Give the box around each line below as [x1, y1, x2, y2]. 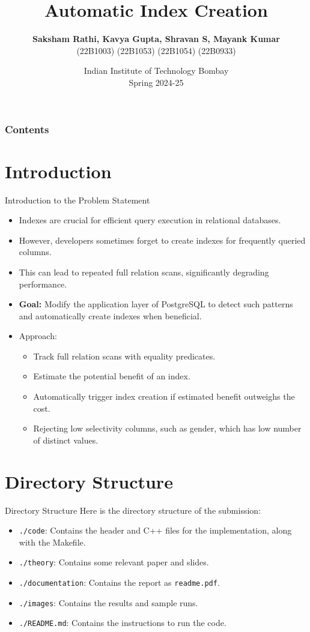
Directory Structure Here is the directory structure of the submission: [5, 504, 261, 516]
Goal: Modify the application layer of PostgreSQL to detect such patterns [19, 298, 293, 310]
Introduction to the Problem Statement [5, 193, 150, 206]
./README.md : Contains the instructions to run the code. [19, 616, 226, 629]
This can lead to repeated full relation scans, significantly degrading [19, 265, 269, 278]
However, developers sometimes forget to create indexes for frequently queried [19, 233, 306, 246]
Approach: [19, 330, 57, 342]
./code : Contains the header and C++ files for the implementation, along [19, 524, 292, 537]
